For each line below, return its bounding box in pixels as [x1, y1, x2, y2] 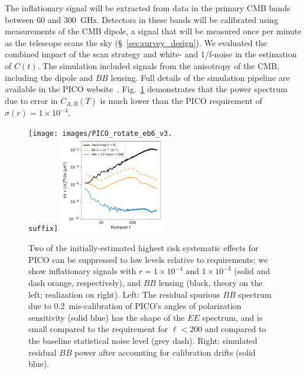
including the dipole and [5, 71, 93, 83]
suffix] [28, 225, 58, 233]
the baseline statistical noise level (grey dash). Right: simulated [28, 334, 258, 347]
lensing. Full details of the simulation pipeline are [110, 71, 290, 83]
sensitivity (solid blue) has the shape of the [28, 311, 185, 323]
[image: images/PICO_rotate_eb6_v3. [28, 129, 172, 138]
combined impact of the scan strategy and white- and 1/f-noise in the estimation [5, 48, 297, 60]
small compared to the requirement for [28, 323, 168, 335]
